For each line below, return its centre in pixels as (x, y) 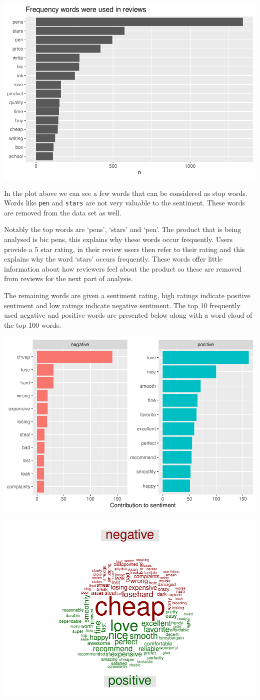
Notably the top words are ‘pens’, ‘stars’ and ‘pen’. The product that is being (123, 229)
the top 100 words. (33, 324)
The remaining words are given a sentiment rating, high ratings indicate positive (127, 295)
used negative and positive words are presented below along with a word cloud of (128, 315)
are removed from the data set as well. (63, 212)
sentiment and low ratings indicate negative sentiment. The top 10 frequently (122, 305)
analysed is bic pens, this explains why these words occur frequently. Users (118, 239)
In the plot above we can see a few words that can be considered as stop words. (126, 193)
